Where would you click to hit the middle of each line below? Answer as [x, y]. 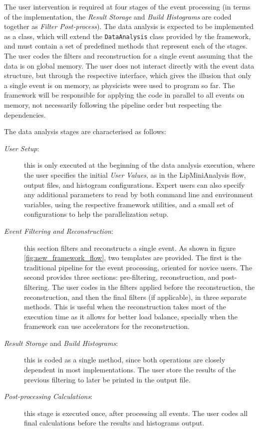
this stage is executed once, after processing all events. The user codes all [136, 413]
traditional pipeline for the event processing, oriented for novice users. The [138, 267]
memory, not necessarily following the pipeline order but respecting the [113, 105]
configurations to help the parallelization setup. [96, 214]
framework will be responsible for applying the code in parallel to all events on [124, 95]
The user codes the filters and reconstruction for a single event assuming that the [129, 56]
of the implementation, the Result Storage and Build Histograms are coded [118, 16]
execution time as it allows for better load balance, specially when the [131, 316]
